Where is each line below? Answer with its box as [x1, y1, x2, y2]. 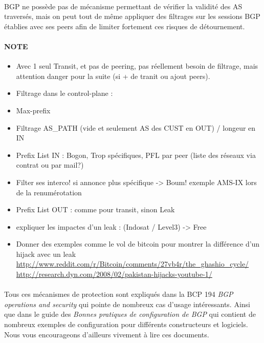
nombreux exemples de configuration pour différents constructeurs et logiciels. [4, 319, 248, 330]
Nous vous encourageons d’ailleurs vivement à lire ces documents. [4, 329, 209, 339]
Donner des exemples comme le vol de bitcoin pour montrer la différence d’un [16, 238, 260, 249]
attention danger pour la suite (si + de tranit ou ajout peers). [16, 70, 210, 81]
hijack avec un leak [16, 248, 76, 259]
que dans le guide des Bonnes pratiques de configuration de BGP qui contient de [4, 309, 256, 319]
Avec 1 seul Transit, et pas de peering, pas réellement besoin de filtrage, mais [16, 60, 258, 71]
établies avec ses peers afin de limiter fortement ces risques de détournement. [4, 21, 245, 31]
